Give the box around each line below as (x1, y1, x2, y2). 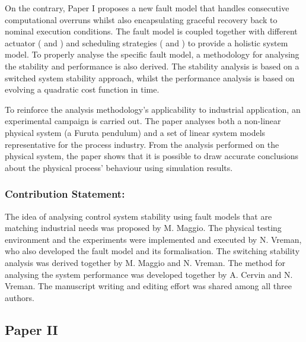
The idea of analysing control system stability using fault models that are (5, 210, 272, 222)
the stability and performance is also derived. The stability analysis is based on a (5, 59, 299, 72)
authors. (5, 291, 34, 303)
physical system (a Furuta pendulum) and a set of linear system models (5, 126, 266, 138)
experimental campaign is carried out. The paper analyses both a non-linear (5, 115, 281, 127)
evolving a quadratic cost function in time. (5, 83, 160, 96)
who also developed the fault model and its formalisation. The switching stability (5, 245, 300, 257)
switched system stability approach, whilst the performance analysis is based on (5, 71, 295, 84)
